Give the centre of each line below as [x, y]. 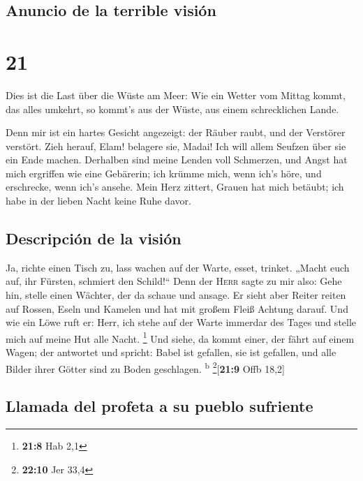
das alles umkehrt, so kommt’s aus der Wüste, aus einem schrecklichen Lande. [172, 109]
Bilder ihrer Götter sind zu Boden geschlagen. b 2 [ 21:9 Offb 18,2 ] [145, 367]
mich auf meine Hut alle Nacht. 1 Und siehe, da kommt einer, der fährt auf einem [180, 337]
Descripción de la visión [94, 238]
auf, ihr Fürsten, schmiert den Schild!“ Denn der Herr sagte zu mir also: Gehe [174, 281]
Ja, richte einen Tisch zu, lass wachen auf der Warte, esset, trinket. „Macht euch [178, 267]
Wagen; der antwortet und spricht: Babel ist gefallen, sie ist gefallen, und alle [171, 352]
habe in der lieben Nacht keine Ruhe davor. [98, 201]
